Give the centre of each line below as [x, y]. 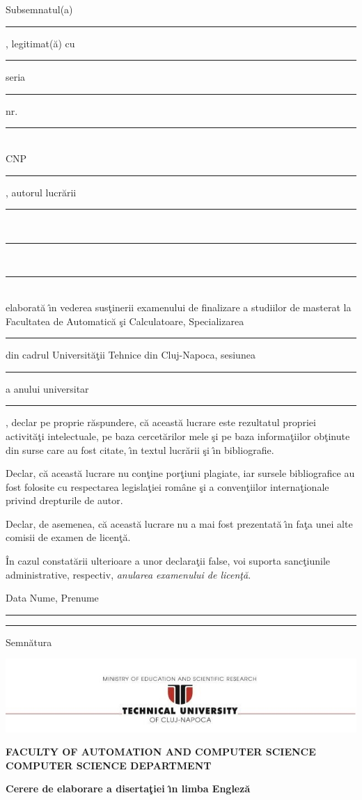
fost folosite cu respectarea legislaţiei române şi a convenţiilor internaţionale [167, 486]
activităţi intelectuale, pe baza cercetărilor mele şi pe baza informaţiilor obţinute [178, 436]
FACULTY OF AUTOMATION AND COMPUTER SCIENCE [161, 752]
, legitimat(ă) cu [40, 43]
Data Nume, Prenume [52, 598]
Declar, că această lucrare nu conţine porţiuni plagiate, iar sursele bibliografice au [180, 473]
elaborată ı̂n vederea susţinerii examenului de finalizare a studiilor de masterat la [179, 307]
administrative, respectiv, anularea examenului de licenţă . [128, 574]
